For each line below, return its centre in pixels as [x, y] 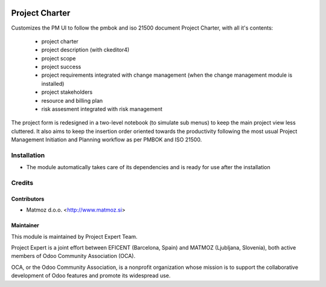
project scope [59, 58]
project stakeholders [67, 92]
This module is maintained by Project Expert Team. [75, 236]
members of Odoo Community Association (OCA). [73, 256]
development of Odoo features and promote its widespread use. [91, 276]
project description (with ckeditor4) [85, 50]
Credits [22, 183]
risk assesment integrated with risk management [102, 109]
